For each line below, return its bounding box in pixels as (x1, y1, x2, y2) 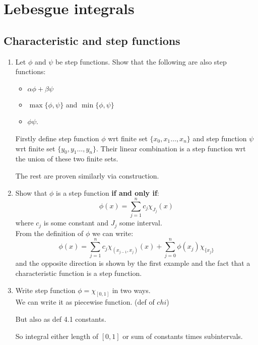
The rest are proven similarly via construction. (15, 170, 159, 181)
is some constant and (43, 217, 108, 228)
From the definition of (15, 227, 84, 238)
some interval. (119, 217, 162, 228)
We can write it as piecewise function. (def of (15, 297, 155, 307)
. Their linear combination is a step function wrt (96, 143, 246, 153)
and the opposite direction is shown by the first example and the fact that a (15, 258, 250, 268)
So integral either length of (15, 330, 99, 341)
